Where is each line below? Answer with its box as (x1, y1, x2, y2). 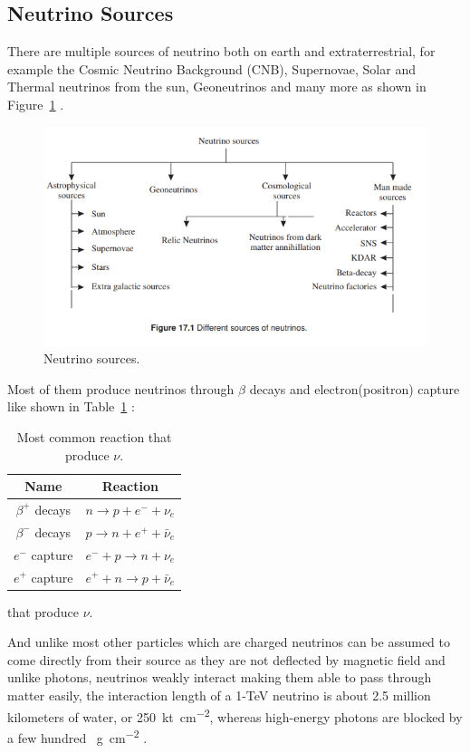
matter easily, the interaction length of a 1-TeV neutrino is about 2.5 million (7, 685, 431, 704)
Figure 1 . (7, 94, 64, 113)
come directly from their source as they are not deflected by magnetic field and (7, 650, 446, 669)
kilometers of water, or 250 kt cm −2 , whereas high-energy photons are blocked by (7, 704, 463, 726)
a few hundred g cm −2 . (7, 725, 148, 747)
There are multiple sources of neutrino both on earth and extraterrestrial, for (7, 42, 436, 61)
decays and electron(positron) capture (249, 379, 460, 398)
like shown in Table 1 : (7, 397, 135, 416)
